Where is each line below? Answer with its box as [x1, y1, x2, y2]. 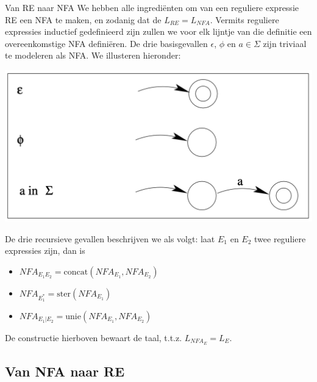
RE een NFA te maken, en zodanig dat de [5, 13, 162, 26]
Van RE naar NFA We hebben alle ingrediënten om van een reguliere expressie [5, 1, 299, 13]
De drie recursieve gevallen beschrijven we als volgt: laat [5, 232, 215, 245]
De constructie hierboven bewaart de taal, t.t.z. [5, 331, 182, 344]
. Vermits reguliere [210, 13, 279, 26]
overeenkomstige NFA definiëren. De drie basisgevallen [5, 37, 208, 49]
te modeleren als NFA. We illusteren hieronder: [5, 49, 181, 62]
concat [63, 267, 88, 276]
